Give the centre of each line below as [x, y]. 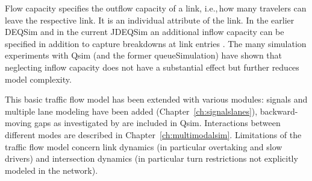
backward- [279, 111]
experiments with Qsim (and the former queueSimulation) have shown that [144, 55]
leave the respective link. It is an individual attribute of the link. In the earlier [150, 20]
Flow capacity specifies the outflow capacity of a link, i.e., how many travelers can [156, 8]
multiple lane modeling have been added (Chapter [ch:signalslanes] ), [131, 111]
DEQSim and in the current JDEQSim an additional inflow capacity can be [145, 32]
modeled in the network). [51, 170]
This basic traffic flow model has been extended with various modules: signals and [156, 99]
